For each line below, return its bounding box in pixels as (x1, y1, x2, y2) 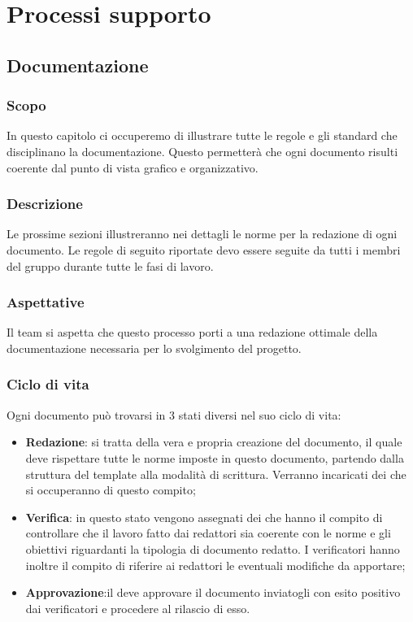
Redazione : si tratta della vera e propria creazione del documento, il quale (25, 433, 402, 450)
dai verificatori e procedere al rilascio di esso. (25, 599, 250, 616)
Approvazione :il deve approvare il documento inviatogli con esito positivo (25, 584, 401, 601)
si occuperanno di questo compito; (25, 481, 196, 498)
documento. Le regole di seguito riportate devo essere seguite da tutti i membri (7, 241, 401, 258)
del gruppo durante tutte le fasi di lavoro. (7, 257, 214, 274)
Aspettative (7, 292, 85, 312)
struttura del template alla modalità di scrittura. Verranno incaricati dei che (25, 465, 406, 482)
